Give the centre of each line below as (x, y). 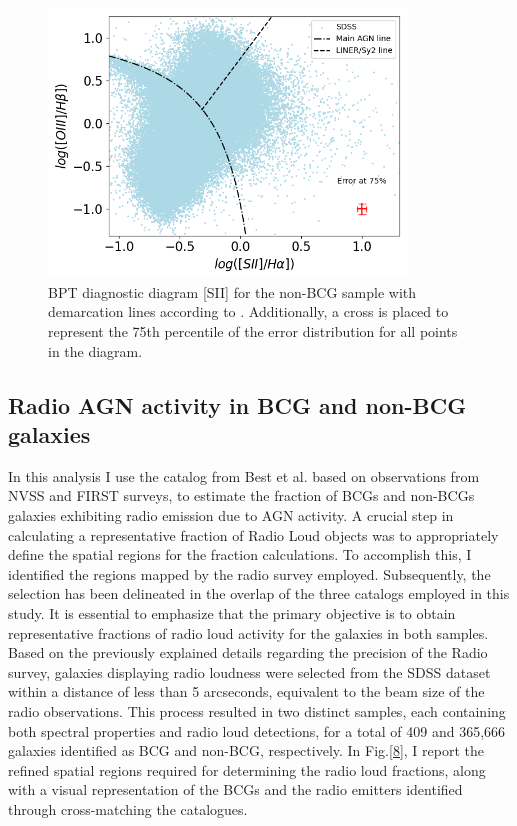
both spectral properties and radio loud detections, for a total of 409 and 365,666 (257, 730)
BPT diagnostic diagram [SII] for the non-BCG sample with (232, 291)
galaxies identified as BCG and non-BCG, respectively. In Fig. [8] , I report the (246, 750)
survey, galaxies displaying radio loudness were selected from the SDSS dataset (249, 671)
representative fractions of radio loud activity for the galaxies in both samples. (248, 632)
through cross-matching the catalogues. (128, 808)
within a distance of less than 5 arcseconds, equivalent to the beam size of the (246, 691)
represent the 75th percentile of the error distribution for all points (253, 331)
